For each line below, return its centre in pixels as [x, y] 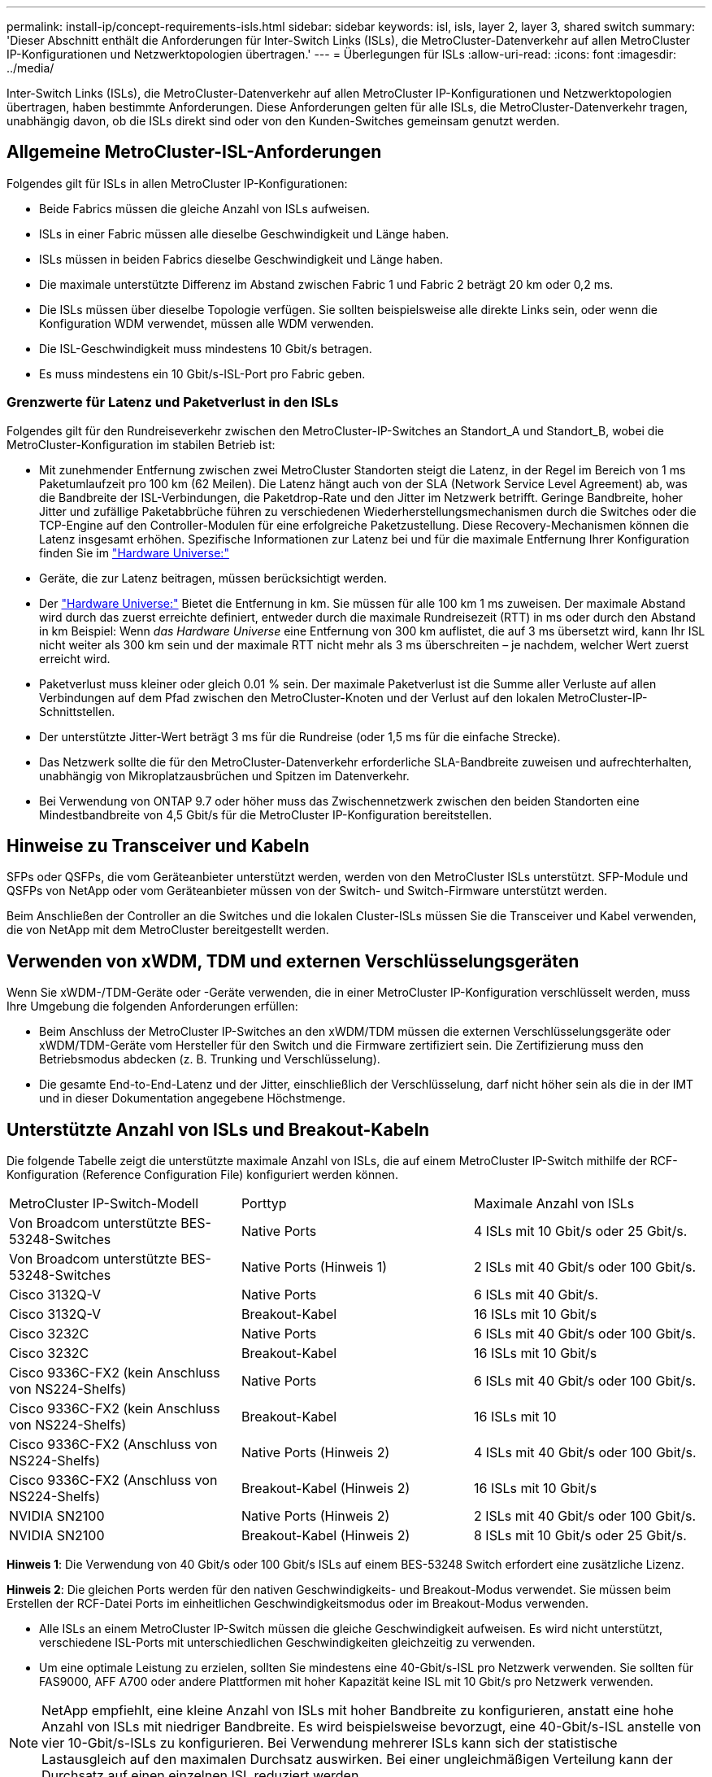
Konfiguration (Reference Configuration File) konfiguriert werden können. [202, 1175]
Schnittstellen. [77, 711]
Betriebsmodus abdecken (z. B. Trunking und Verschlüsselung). [210, 1059]
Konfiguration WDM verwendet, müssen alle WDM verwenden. [206, 323]
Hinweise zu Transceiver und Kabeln [158, 846]
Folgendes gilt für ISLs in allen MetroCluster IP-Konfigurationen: [177, 183]
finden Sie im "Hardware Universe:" [134, 552]
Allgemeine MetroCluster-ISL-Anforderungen [194, 152]
